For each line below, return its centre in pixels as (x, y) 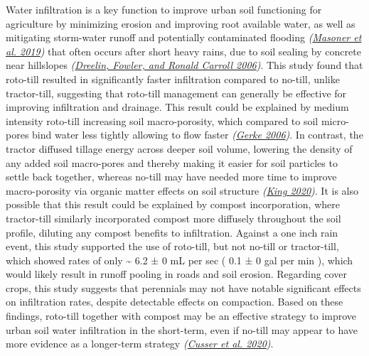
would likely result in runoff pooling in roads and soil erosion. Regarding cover (176, 274)
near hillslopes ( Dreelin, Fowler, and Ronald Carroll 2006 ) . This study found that (184, 65)
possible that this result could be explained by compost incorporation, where (173, 204)
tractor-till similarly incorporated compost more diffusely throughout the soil (173, 218)
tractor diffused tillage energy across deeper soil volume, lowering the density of (179, 148)
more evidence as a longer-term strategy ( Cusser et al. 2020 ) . (140, 344)
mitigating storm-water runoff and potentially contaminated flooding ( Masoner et (184, 37)
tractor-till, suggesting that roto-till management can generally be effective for (176, 93)
